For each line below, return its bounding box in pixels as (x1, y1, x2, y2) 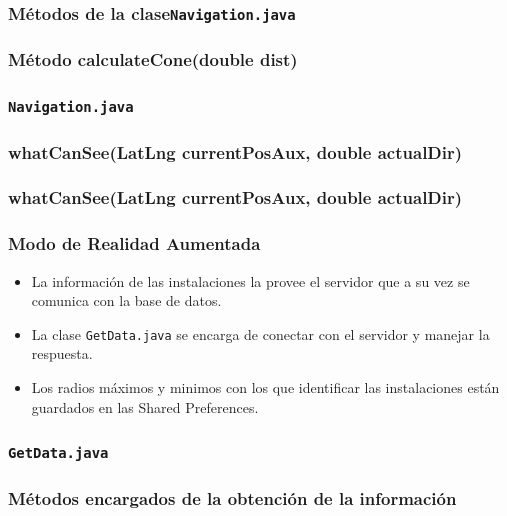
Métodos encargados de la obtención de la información (8, 485, 457, 510)
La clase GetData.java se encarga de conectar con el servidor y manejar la (31, 323, 490, 344)
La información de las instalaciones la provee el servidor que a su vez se (31, 270, 470, 291)
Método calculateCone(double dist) (8, 47, 298, 72)
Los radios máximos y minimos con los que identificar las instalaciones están (31, 377, 500, 397)
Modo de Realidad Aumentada (8, 231, 261, 256)
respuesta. (31, 343, 93, 364)
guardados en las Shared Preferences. (31, 396, 259, 417)
